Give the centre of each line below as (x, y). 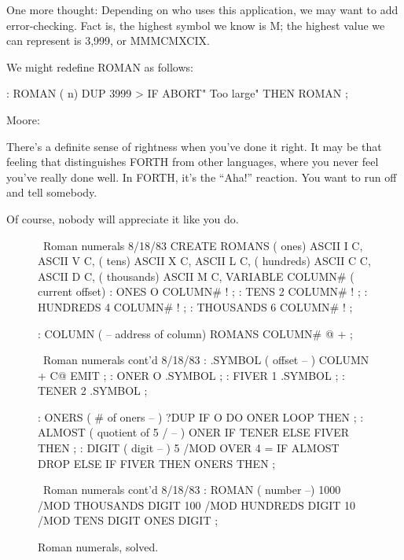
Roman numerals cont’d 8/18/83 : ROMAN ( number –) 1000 (192, 490)
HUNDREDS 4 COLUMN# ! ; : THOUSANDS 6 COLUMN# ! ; (195, 306)
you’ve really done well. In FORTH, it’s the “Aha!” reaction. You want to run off (202, 177)
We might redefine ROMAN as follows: (100, 66)
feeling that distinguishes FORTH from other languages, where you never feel (193, 162)
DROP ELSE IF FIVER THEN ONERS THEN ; (157, 463)
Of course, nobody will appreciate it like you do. (123, 218)
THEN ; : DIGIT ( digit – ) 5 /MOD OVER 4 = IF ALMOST (189, 448)
